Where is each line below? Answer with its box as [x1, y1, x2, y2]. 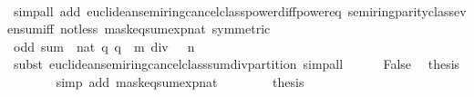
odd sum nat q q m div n [13, 36, 195, 55]
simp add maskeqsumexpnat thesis [56, 72, 304, 91]
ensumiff [7, 19, 55, 38]
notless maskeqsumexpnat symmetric [60, 19, 271, 38]
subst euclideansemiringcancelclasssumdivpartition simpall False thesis [13, 54, 460, 73]
